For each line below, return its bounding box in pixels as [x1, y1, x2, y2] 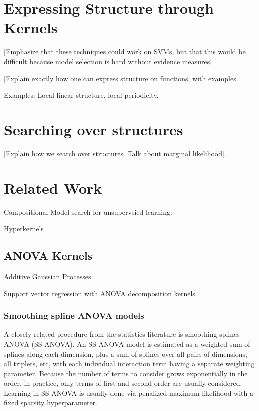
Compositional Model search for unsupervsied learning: [4, 206, 172, 217]
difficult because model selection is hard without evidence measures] [4, 56, 212, 66]
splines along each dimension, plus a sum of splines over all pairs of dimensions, [4, 348, 247, 359]
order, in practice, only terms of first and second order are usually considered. [4, 378, 242, 388]
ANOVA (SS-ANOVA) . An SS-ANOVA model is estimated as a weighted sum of [4, 338, 250, 349]
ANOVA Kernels [4, 248, 93, 263]
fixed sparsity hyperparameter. [4, 397, 97, 408]
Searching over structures [4, 119, 183, 139]
